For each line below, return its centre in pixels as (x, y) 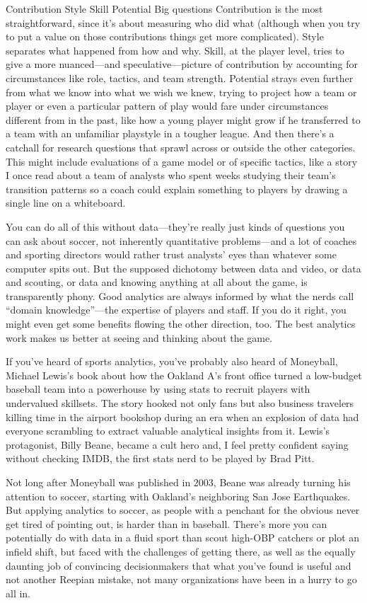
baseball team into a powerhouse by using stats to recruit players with (158, 389)
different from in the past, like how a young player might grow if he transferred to (183, 119)
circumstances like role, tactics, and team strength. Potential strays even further (180, 77)
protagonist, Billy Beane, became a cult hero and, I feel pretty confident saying (177, 444)
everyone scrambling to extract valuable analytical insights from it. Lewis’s (168, 431)
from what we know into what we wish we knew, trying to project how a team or (181, 92)
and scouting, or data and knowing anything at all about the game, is (157, 282)
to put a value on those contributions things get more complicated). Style (165, 36)
